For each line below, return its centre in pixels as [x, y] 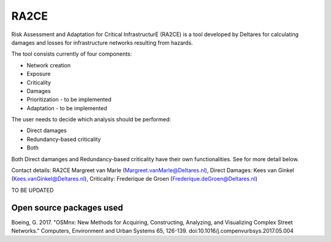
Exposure [39, 74]
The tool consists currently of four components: [72, 54]
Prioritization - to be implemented [69, 100]
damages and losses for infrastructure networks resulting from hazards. [102, 42]
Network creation [49, 65]
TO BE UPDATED [32, 190]
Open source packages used [67, 207]
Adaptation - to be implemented [67, 108]
